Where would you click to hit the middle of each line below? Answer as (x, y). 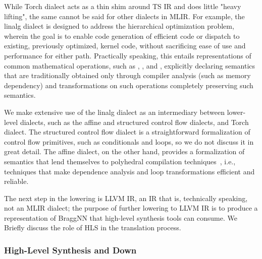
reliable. (16, 181)
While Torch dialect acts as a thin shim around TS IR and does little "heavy (123, 6)
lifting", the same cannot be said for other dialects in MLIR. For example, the (124, 16)
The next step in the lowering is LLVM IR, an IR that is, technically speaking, (126, 198)
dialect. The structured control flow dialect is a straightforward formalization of (127, 132)
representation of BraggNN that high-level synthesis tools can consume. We (121, 217)
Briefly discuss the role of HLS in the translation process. (93, 228)
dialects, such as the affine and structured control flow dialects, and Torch (134, 122)
